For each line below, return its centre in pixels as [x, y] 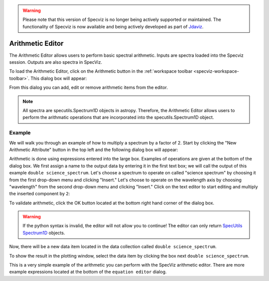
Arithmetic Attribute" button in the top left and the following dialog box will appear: [94, 149]
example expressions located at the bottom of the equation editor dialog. [88, 272]
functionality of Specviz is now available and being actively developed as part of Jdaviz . [113, 26]
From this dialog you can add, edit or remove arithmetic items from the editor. [88, 88]
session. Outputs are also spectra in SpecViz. [56, 62]
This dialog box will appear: [59, 78]
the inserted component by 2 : [40, 194]
